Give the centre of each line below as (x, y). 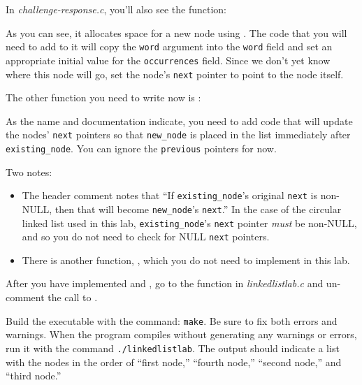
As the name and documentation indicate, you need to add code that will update (179, 121)
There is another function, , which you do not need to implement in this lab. (186, 260)
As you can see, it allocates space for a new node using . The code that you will (176, 32)
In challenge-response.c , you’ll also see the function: (116, 9)
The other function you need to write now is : (103, 97)
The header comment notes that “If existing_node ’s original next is (170, 195)
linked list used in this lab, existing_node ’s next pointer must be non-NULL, (189, 223)
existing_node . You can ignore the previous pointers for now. (141, 148)
